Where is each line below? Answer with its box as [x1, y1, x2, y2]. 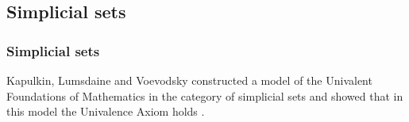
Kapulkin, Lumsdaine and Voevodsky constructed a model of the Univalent [6, 72, 372, 88]
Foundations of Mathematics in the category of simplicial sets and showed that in [6, 87, 403, 104]
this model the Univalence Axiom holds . [6, 103, 205, 120]
